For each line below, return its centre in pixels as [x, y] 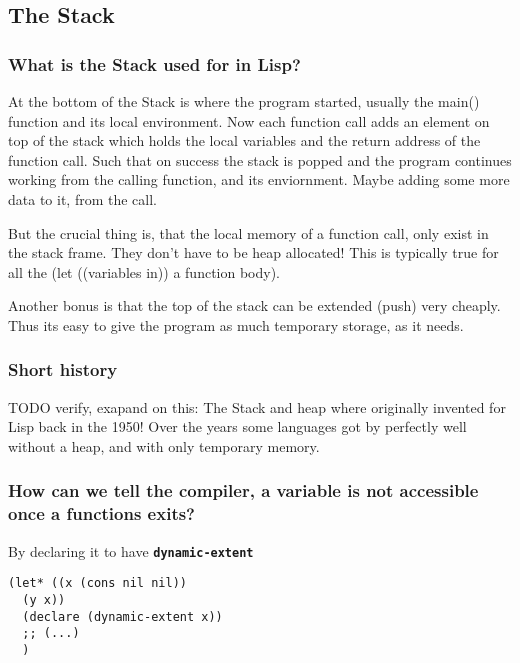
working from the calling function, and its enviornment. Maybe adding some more [259, 179]
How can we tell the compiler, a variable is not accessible [243, 490]
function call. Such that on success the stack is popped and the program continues [260, 159]
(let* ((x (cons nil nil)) [97, 583]
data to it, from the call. [82, 198]
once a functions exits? [102, 513]
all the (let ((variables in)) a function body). [144, 271]
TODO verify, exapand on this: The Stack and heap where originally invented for [257, 406]
